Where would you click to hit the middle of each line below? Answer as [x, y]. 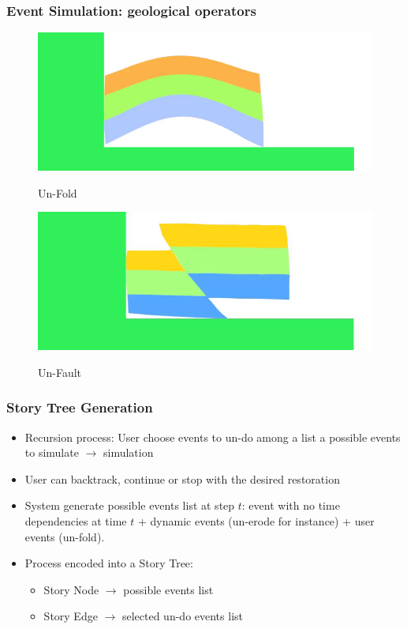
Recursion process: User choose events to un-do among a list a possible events [213, 437]
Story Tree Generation [80, 407]
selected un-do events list [182, 616]
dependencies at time [76, 520]
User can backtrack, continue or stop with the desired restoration [182, 478]
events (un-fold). [65, 536]
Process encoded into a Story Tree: [109, 563]
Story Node [71, 589]
